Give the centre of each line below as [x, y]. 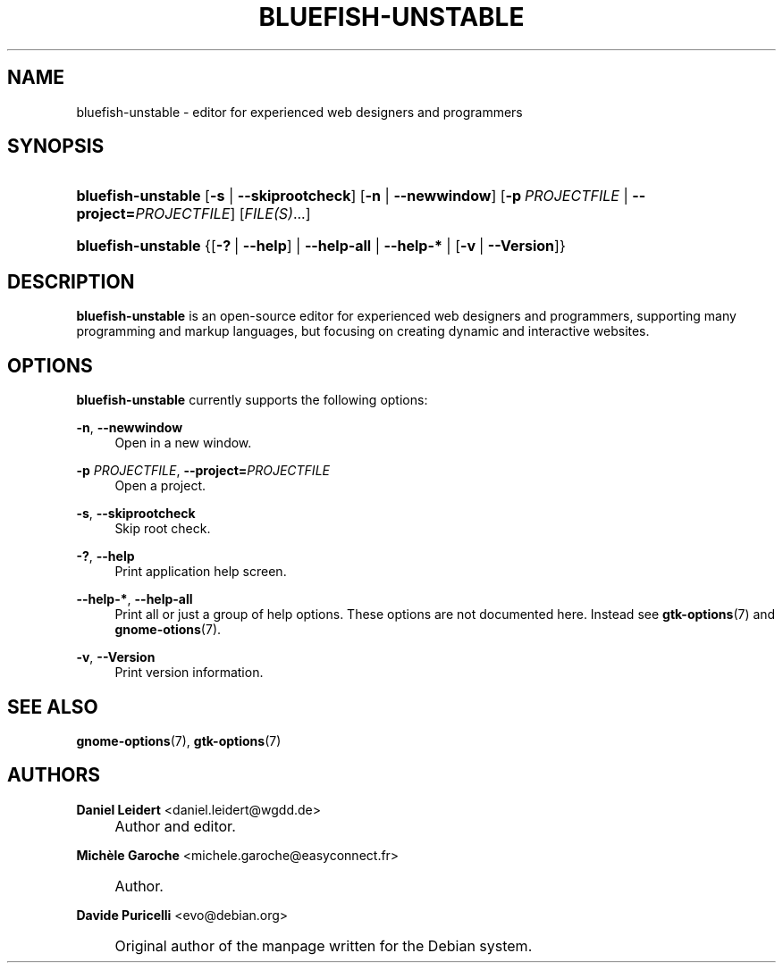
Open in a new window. [183, 443]
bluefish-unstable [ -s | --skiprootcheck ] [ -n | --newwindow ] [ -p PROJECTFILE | [352, 196]
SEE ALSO [53, 707]
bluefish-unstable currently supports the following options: [252, 400]
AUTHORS [54, 775]
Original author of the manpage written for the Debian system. [324, 945]
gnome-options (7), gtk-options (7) [179, 740]
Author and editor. [175, 826]
